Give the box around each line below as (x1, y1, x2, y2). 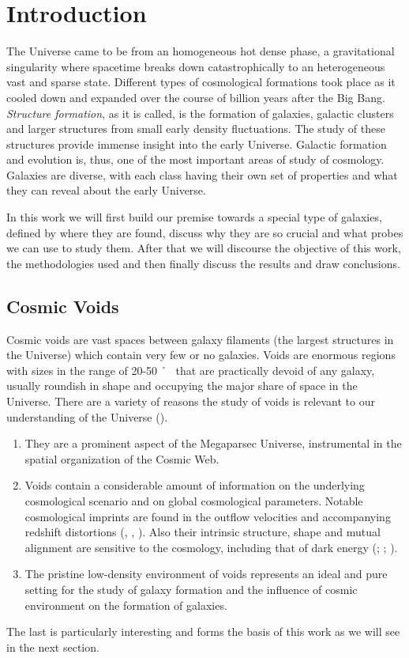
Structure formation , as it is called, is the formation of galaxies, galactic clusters (6, 104, 394, 121)
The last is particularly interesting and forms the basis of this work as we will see (6, 623, 400, 640)
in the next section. (6, 638, 99, 655)
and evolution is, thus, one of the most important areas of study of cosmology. (6, 151, 385, 168)
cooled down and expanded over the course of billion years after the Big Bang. (6, 89, 385, 105)
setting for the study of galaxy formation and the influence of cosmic (24, 580, 358, 597)
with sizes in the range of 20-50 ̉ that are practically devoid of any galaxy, (6, 361, 375, 378)
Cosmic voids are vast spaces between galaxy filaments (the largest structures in (6, 331, 394, 347)
